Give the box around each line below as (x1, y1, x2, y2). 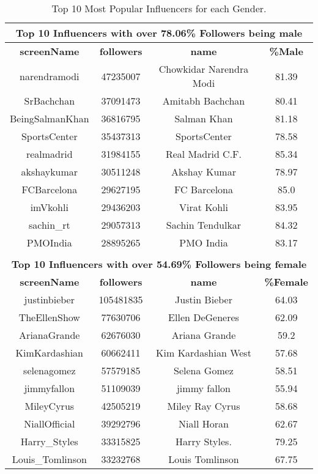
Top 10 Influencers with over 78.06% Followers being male (15, 26, 303, 40)
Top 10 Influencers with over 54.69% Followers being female (11, 257, 307, 271)
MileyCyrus (24, 399, 75, 413)
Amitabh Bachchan (162, 94, 245, 108)
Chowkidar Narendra (158, 62, 249, 76)
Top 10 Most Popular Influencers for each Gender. (51, 1, 267, 15)
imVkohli (30, 200, 68, 214)
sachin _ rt (28, 218, 70, 232)
